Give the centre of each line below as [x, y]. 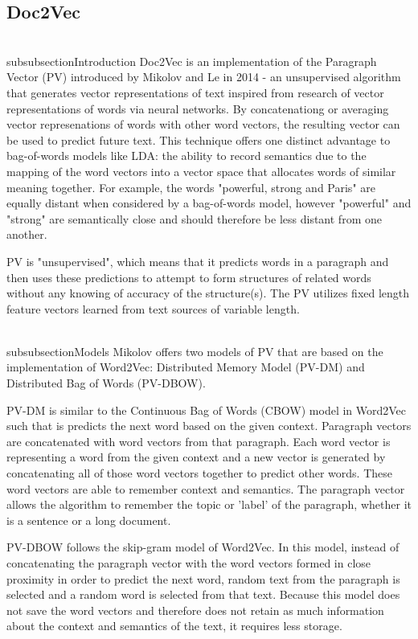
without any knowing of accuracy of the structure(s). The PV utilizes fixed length [208, 293]
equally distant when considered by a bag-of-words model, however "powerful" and [209, 203]
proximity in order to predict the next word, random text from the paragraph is [203, 578]
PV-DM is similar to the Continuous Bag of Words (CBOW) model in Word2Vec [207, 410]
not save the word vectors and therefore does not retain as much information [195, 610]
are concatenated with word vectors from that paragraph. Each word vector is [199, 441]
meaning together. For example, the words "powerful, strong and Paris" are [191, 187]
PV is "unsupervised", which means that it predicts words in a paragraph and [198, 261]
